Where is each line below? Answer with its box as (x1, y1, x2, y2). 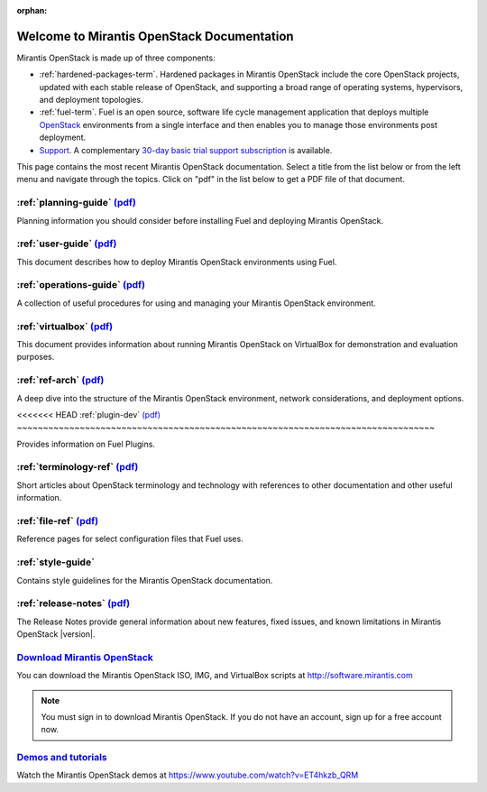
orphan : (16, 5, 48, 15)
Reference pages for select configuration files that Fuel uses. (16, 533, 243, 545)
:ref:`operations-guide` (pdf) (16, 279, 146, 291)
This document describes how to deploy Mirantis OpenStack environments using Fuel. (16, 256, 337, 267)
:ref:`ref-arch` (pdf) (16, 374, 105, 387)
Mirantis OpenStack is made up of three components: (16, 52, 216, 63)
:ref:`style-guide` (16, 556, 95, 568)
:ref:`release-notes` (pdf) (16, 597, 131, 610)
